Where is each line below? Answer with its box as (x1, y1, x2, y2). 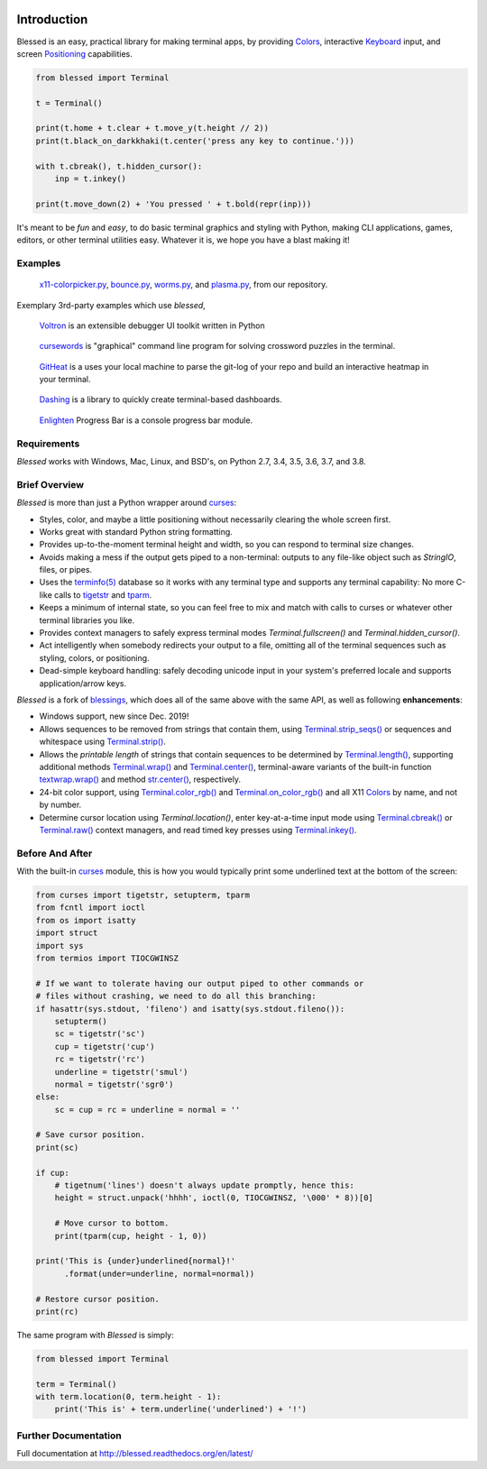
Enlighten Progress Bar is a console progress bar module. (39, 415, 253, 426)
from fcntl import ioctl (35, 903, 146, 913)
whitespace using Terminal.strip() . (39, 736, 167, 748)
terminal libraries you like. (39, 614, 135, 626)
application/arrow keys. (39, 677, 126, 689)
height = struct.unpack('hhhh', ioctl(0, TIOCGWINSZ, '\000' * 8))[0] (54, 1193, 374, 1203)
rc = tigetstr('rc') (54, 1054, 146, 1064)
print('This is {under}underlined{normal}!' (35, 1256, 236, 1266)
